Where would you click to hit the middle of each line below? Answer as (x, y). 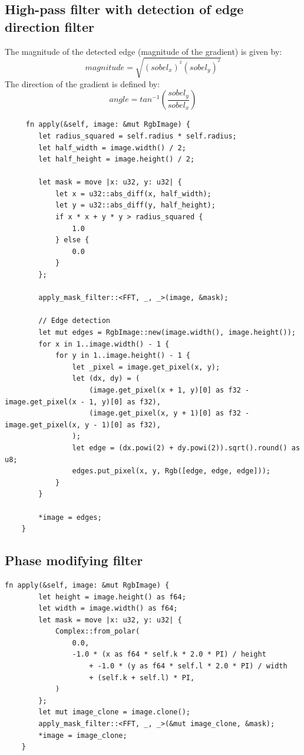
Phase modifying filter (74, 560)
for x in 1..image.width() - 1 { (104, 344)
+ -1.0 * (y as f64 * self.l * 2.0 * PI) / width (188, 666)
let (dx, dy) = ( (106, 379)
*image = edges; (70, 517)
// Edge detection (74, 321)
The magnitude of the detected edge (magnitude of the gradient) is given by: (143, 51)
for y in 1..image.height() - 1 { (123, 356)
